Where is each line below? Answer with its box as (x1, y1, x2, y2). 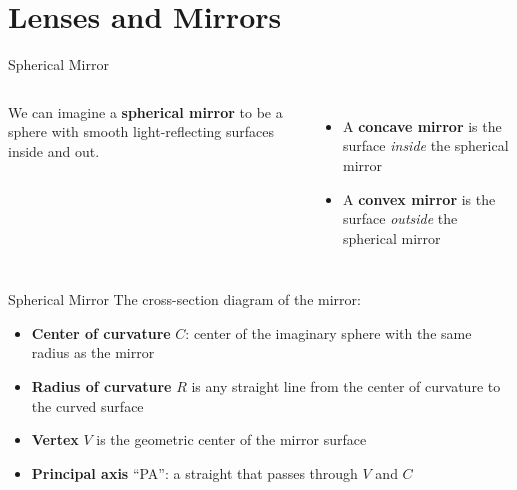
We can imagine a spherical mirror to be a (8, 101, 283, 122)
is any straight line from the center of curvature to (191, 376, 501, 397)
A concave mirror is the (343, 115, 502, 136)
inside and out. (8, 140, 100, 161)
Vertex (31, 429, 79, 450)
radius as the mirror (31, 342, 155, 363)
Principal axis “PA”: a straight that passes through (31, 462, 358, 483)
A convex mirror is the (343, 188, 496, 209)
